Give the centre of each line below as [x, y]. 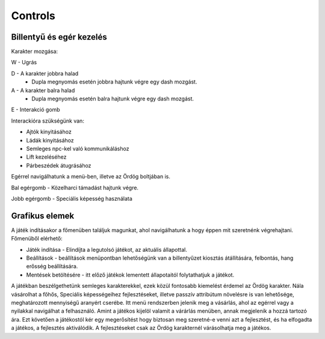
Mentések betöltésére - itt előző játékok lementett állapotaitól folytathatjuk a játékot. [130, 275]
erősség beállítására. [52, 266]
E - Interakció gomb [36, 110]
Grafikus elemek [43, 215]
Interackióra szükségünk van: [48, 121]
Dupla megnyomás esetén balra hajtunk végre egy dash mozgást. [113, 99]
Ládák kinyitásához [50, 140]
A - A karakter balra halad [43, 90]
